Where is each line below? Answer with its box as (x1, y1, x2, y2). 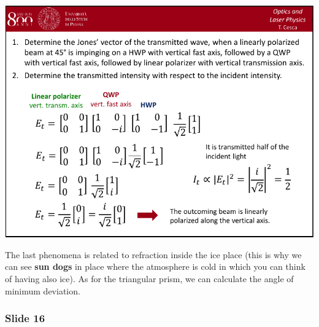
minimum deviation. (5, 284, 80, 297)
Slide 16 (5, 310, 45, 326)
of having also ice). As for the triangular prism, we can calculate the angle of (5, 272, 294, 285)
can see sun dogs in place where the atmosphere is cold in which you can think (5, 260, 306, 273)
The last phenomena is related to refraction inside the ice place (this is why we (5, 248, 302, 261)
